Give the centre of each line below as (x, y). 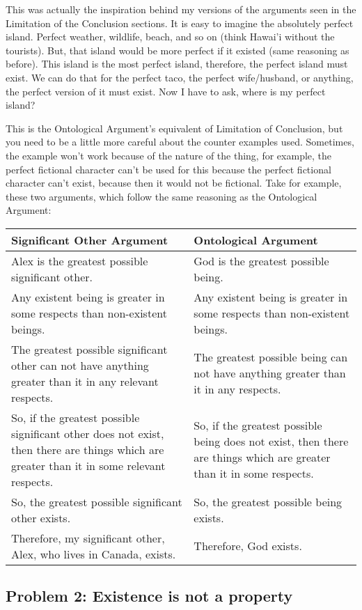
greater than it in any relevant (85, 381)
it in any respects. (237, 389)
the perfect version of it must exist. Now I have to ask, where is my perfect (166, 91)
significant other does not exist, (88, 433)
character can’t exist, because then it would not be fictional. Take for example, (174, 183)
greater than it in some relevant (88, 465)
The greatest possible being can (271, 357)
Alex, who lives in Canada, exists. (94, 554)
